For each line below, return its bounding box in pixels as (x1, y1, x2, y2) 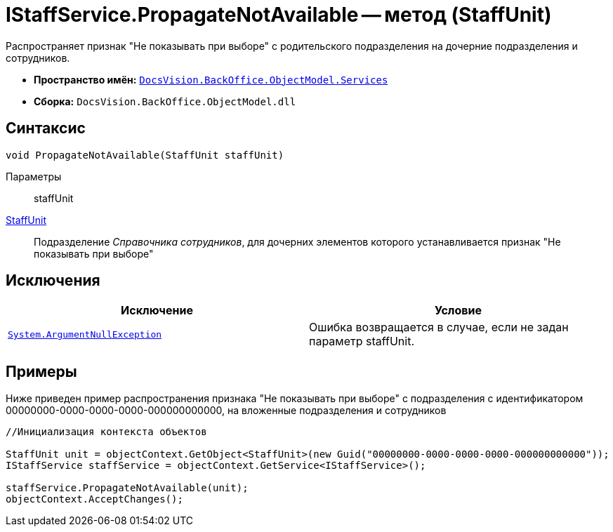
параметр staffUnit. (309, 334, 415, 349)
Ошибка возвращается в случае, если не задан (309, 320, 569, 335)
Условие (435, 303, 482, 318)
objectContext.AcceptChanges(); (6, 493, 183, 505)
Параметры (6, 170, 62, 182)
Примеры (6, 362, 77, 380)
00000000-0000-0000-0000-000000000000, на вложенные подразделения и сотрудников (6, 404, 447, 417)
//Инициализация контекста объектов (6, 426, 207, 438)
